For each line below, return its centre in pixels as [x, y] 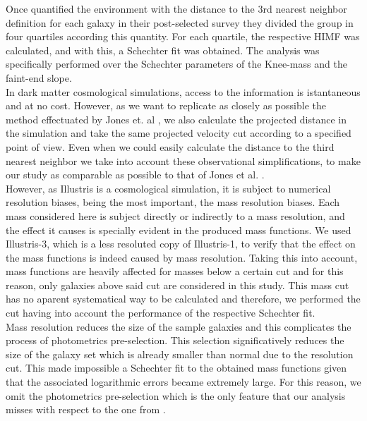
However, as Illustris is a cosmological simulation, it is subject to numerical [168, 188]
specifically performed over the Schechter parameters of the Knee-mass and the [176, 64]
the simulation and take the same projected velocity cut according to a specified [179, 133]
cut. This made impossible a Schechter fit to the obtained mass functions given [176, 368]
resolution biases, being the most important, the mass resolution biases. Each [173, 202]
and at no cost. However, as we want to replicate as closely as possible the [166, 105]
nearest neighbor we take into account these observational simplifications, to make [183, 160]
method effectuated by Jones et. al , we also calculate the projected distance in [176, 119]
